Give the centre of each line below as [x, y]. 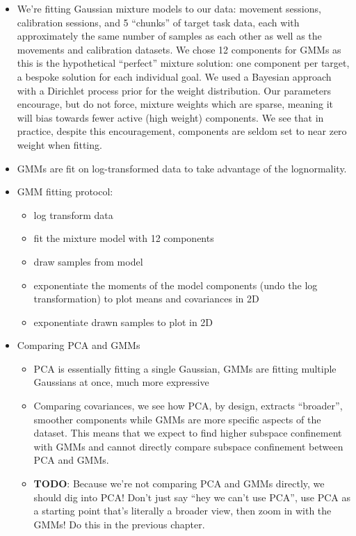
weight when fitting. [59, 144]
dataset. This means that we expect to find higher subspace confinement [188, 433]
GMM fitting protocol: [65, 192]
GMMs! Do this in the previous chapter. [119, 524]
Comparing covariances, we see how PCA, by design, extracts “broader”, [188, 406]
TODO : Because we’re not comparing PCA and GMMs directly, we [179, 484]
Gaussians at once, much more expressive [121, 382]
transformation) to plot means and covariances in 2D [146, 299]
